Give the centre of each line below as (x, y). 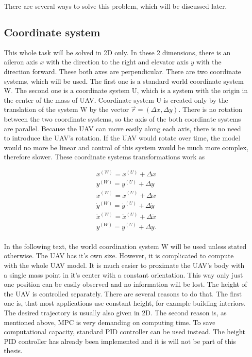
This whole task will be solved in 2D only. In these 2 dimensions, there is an (117, 52)
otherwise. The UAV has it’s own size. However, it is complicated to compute (119, 256)
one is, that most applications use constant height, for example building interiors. (125, 303)
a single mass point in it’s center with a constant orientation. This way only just (124, 274)
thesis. (13, 350)
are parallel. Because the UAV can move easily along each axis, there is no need (123, 128)
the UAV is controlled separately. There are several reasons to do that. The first (123, 293)
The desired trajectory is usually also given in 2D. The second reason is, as (115, 312)
